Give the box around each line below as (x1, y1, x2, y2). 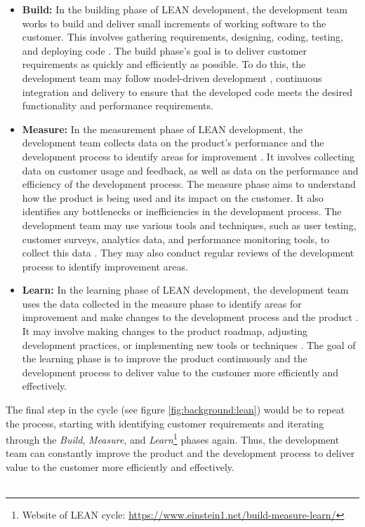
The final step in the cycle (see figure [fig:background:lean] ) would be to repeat (6, 402, 345, 417)
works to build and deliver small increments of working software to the (22, 15, 326, 30)
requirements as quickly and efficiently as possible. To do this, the (22, 57, 306, 71)
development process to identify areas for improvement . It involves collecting (22, 149, 355, 163)
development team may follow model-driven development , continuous (22, 70, 322, 85)
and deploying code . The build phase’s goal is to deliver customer (22, 43, 307, 57)
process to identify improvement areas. (22, 259, 188, 273)
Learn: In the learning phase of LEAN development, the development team (22, 282, 349, 297)
